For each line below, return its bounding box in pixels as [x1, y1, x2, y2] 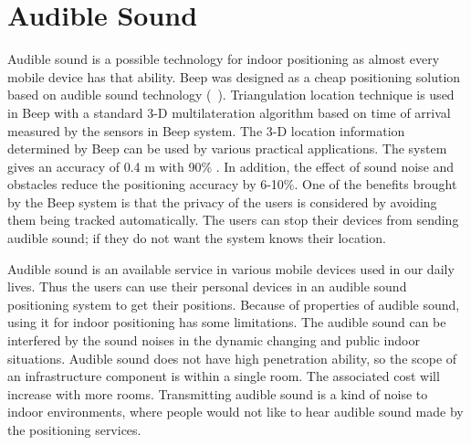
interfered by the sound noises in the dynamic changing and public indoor [7, 331, 420, 350]
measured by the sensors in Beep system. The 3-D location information [7, 121, 405, 140]
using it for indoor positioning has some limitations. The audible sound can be [7, 313, 446, 332]
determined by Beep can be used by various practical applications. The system [7, 139, 447, 158]
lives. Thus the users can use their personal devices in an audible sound [7, 277, 407, 296]
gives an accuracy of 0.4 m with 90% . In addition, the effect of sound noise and [7, 156, 455, 175]
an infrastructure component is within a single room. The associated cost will [7, 366, 440, 386]
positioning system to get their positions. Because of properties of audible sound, [7, 294, 460, 313]
